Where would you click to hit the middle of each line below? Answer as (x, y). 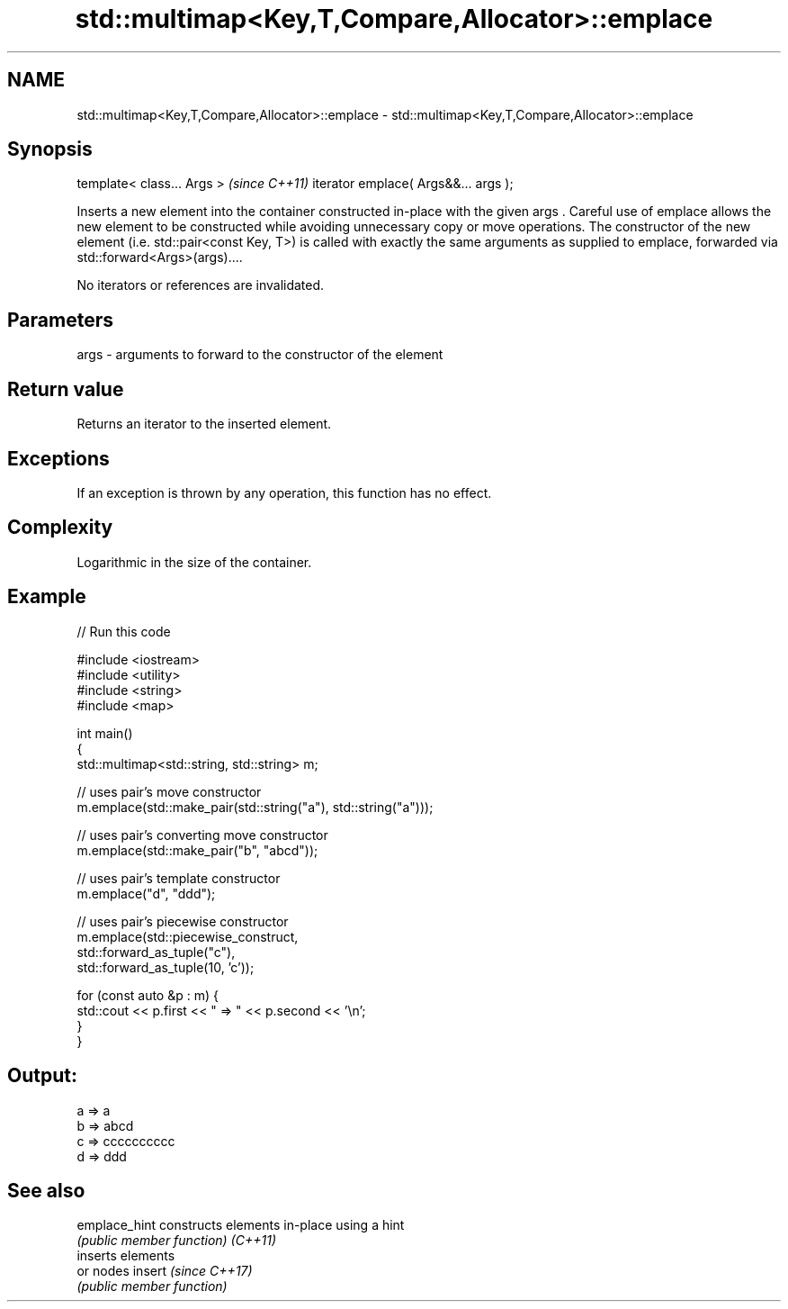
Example (47, 597)
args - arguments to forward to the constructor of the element (260, 355)
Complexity (60, 528)
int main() (105, 733)
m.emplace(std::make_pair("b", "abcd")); (197, 850)
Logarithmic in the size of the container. (194, 562)
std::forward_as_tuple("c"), (156, 952)
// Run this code (124, 631)
